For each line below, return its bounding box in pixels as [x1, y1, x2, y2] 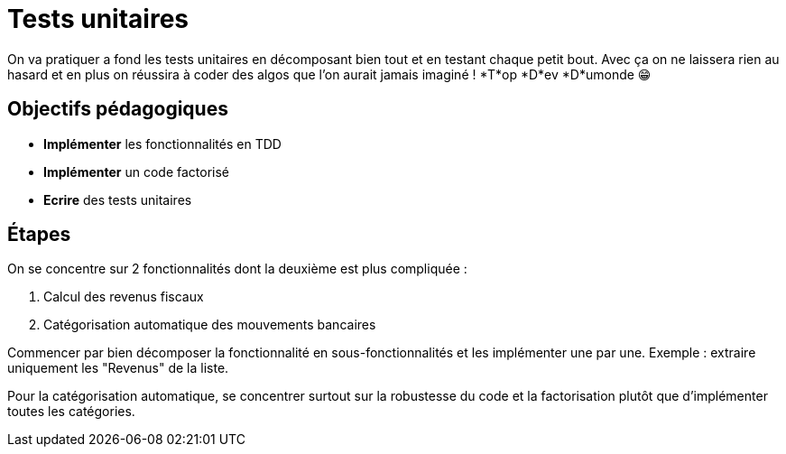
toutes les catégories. [7, 403, 135, 420]
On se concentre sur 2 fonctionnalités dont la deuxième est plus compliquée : [7, 261, 467, 277]
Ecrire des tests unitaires [43, 191, 192, 208]
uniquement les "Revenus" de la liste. [7, 360, 229, 376]
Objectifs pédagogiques [7, 97, 228, 121]
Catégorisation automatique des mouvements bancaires [43, 317, 376, 333]
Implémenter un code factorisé [43, 163, 230, 180]
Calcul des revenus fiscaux [43, 289, 204, 305]
